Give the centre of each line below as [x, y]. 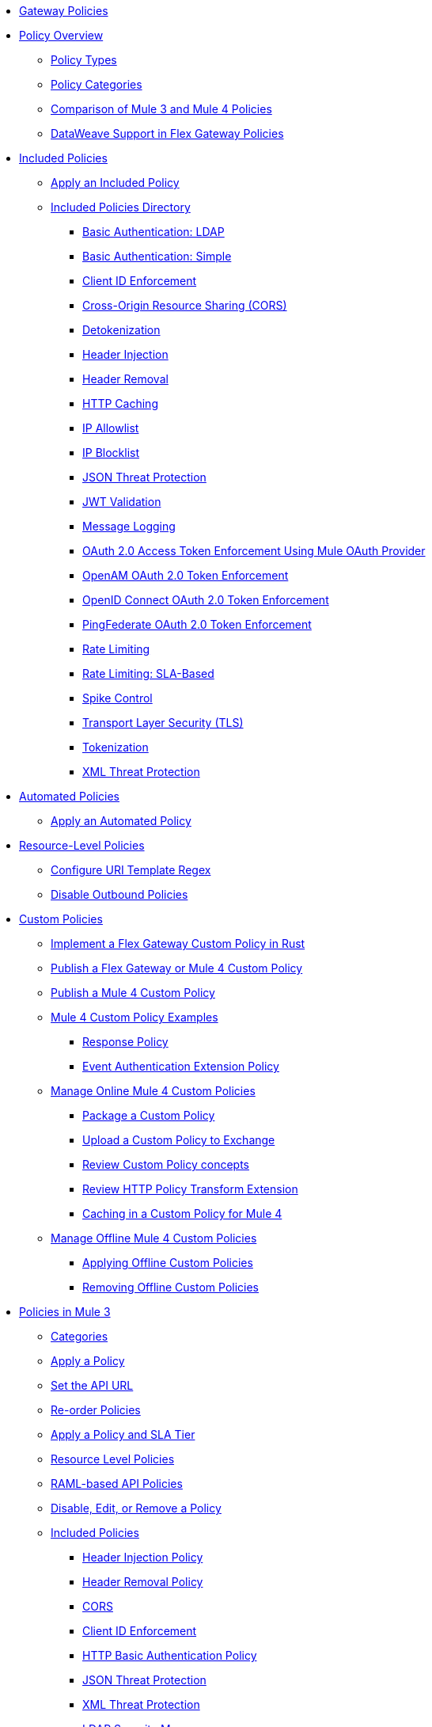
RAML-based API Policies [117, 1484]
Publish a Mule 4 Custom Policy [133, 993]
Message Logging [129, 526]
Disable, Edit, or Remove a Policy [136, 1508]
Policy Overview [61, 35]
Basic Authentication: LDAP [153, 232]
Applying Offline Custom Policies [168, 1263]
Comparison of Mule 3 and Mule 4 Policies [161, 109]
